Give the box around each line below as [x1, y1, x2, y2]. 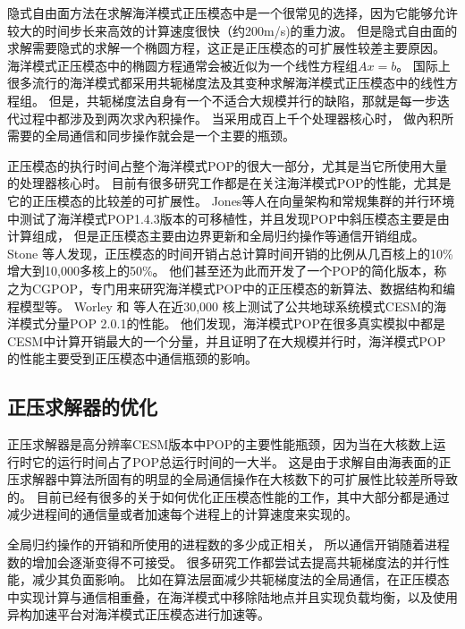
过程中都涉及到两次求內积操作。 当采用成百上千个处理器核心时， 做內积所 [19, 108, 454, 127]
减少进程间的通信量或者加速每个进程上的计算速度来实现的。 [7, 505, 358, 523]
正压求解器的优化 [7, 393, 157, 421]
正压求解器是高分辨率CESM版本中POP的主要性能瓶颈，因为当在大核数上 [7, 435, 434, 454]
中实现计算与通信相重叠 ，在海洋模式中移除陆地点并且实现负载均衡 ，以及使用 [7, 587, 458, 606]
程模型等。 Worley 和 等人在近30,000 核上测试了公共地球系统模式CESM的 [7, 296, 435, 315]
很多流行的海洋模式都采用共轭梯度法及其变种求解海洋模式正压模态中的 [7, 73, 420, 92]
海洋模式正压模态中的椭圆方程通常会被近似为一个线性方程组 [7, 55, 358, 74]
